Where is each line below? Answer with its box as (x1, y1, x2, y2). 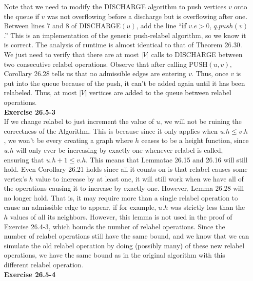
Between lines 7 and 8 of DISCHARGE (4, 20, 121, 31)
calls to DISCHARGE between (151, 49, 243, 59)
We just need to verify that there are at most (4, 49, 139, 59)
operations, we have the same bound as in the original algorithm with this (4, 250, 225, 260)
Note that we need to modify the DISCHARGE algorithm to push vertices (4, 1, 226, 11)
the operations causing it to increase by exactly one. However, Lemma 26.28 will (4, 183, 244, 193)
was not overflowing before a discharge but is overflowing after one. (47, 11, 248, 21)
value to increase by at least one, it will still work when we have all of (35, 173, 244, 183)
